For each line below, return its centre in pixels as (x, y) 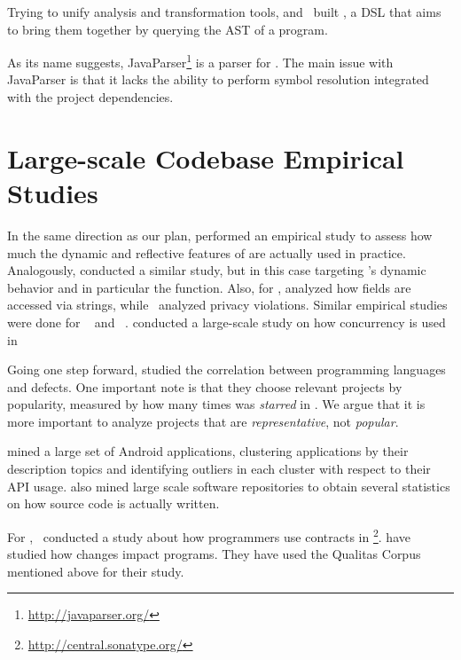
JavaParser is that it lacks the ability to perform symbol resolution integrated (218, 79)
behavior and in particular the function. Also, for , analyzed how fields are (209, 287)
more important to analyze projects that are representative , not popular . (203, 421)
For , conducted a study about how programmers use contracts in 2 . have (209, 535)
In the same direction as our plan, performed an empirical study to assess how (220, 235)
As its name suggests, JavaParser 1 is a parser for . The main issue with (200, 61)
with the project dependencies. (90, 97)
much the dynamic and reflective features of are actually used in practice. (207, 252)
